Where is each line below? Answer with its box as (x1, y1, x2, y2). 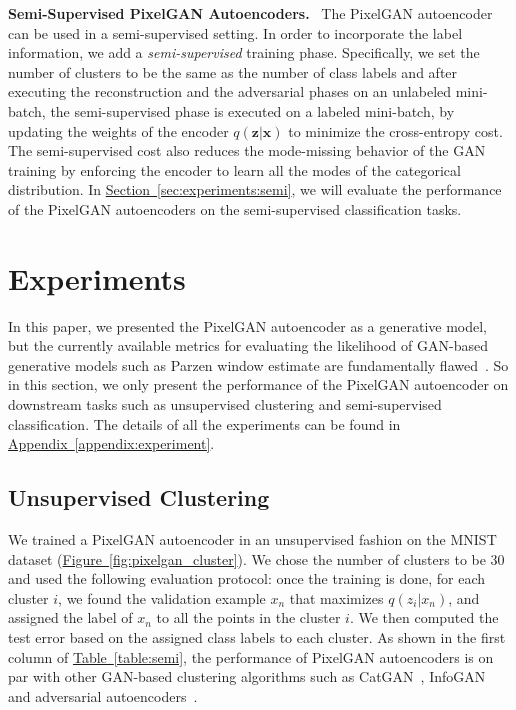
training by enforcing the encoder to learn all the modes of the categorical (8, 159, 461, 180)
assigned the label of (8, 607, 133, 628)
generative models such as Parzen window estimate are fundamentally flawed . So (8, 354, 509, 375)
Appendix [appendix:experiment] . (8, 433, 215, 454)
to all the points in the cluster (156, 607, 341, 628)
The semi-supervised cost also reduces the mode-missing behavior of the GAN (8, 140, 486, 161)
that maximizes (289, 587, 384, 608)
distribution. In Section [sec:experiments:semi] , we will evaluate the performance (8, 179, 502, 200)
